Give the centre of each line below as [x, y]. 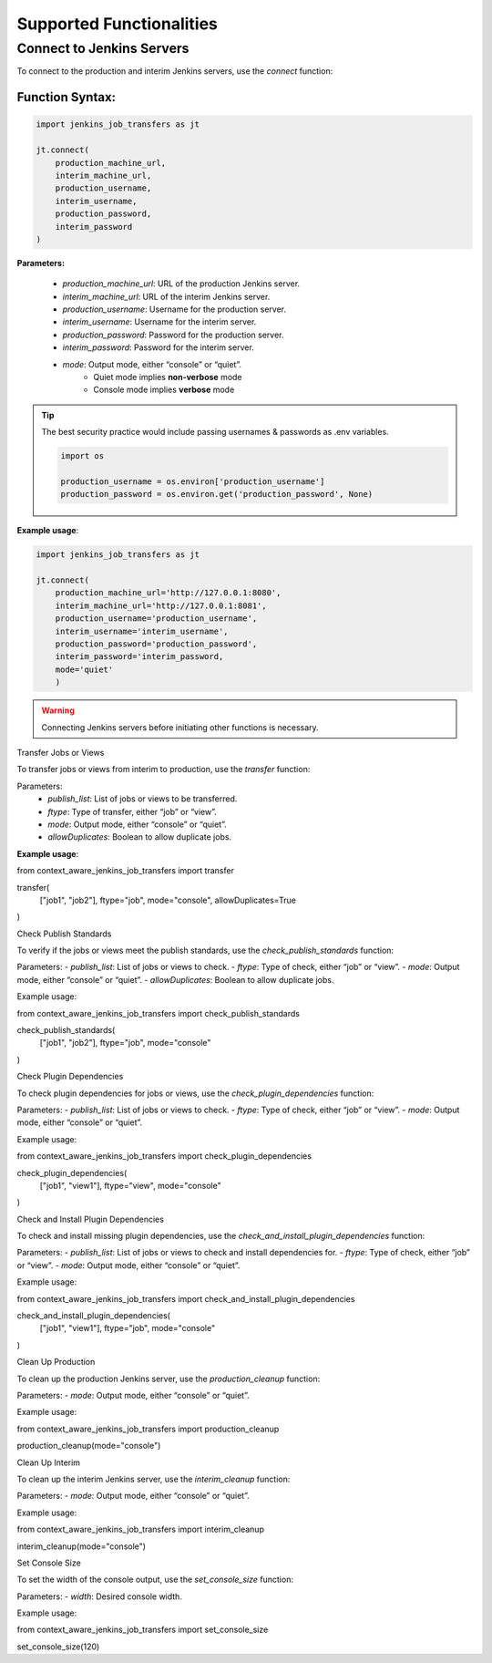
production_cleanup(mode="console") [89, 1446]
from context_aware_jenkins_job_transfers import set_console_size [143, 1630]
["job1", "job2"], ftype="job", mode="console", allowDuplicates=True [168, 900]
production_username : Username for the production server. [174, 309]
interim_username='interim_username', [142, 631]
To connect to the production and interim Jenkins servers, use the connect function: [175, 71]
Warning [58, 710]
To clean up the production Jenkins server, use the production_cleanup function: [169, 1379]
